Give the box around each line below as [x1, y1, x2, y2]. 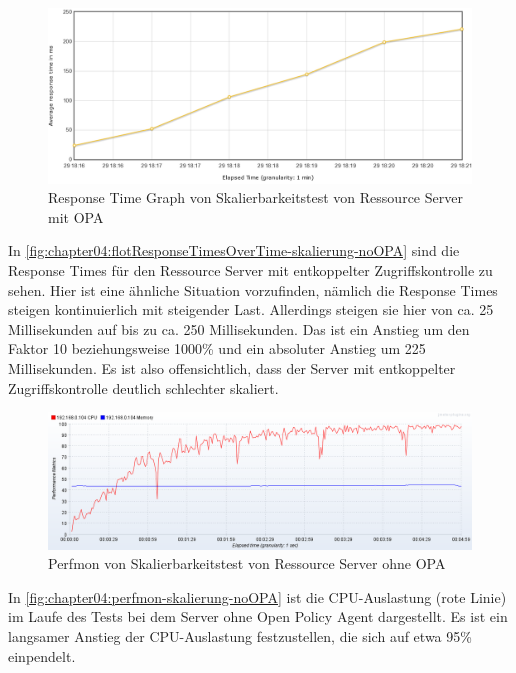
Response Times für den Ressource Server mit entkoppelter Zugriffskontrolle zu [8, 259, 493, 280]
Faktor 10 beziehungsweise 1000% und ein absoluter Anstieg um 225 [8, 338, 426, 359]
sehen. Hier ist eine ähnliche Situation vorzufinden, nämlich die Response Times [8, 279, 498, 300]
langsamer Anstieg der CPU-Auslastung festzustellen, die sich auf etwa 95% [8, 625, 472, 646]
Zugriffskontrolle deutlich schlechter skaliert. [8, 377, 279, 398]
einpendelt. [8, 645, 76, 666]
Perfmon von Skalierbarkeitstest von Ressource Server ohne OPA [48, 553, 446, 574]
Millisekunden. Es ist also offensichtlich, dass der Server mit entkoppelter [8, 357, 456, 378]
